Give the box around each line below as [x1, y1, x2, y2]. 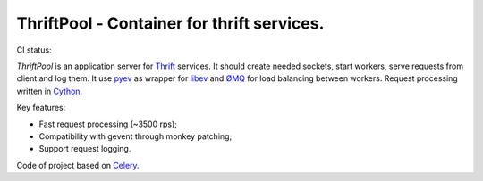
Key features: [16, 103, 66, 113]
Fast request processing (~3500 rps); [38, 119, 178, 129]
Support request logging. [38, 144, 131, 154]
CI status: [16, 45, 53, 55]
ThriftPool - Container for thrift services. [16, 13, 325, 33]
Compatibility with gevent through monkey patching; [38, 130, 233, 142]
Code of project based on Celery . [16, 160, 140, 170]
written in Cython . [16, 86, 83, 96]
